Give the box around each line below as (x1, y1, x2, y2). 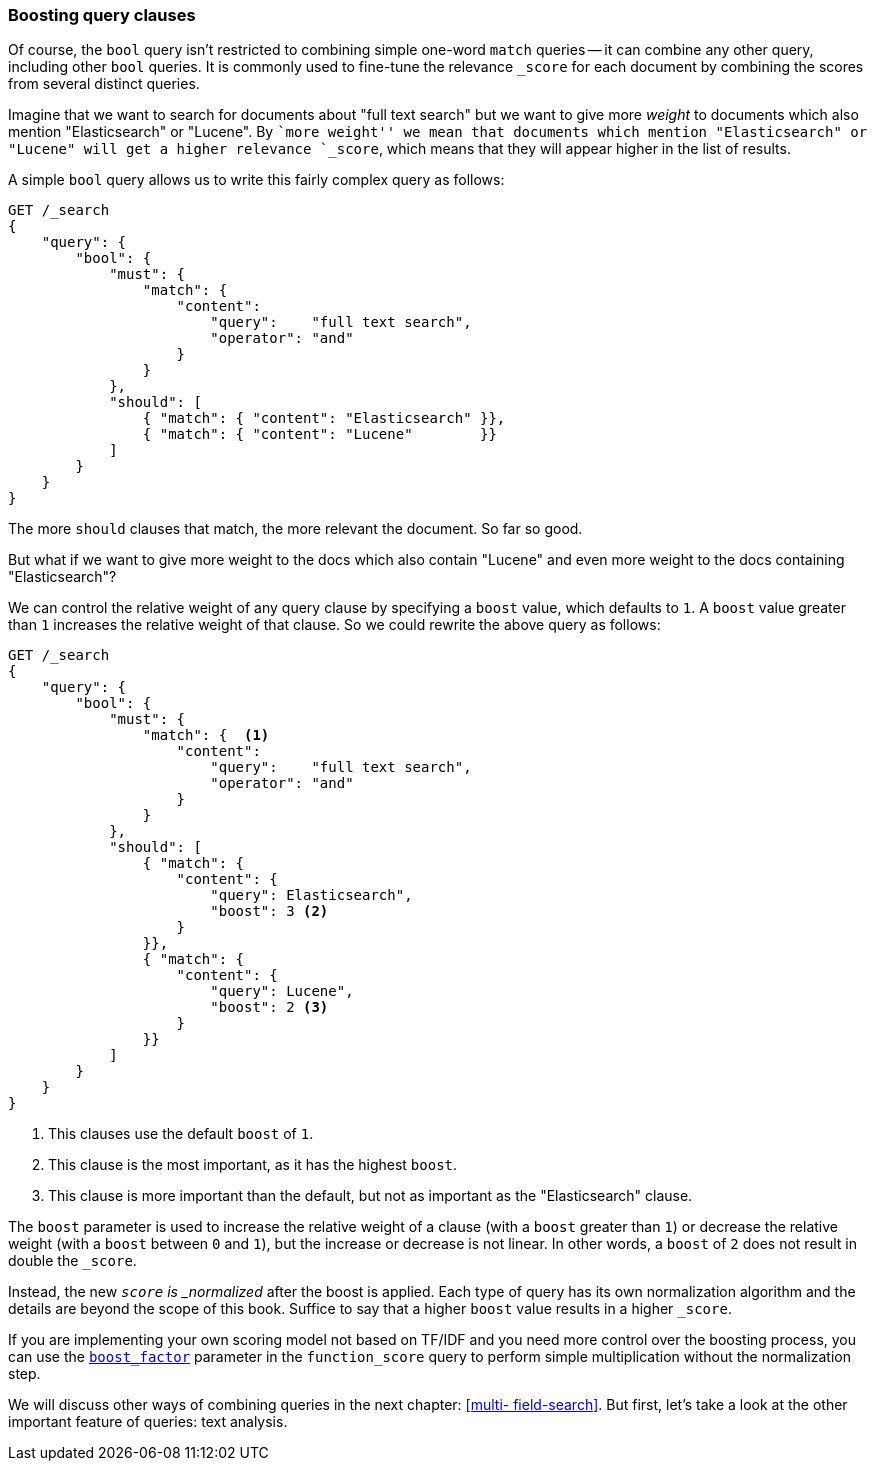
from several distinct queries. (8, 75, 200, 93)
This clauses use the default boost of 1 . (48, 1125, 314, 1143)
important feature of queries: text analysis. (8, 1413, 288, 1431)
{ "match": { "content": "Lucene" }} (142, 426, 497, 443)
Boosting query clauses (8, 5, 196, 25)
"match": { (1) (142, 727, 270, 744)
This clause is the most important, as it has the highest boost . (48, 1156, 458, 1174)
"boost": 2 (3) (210, 999, 329, 1016)
